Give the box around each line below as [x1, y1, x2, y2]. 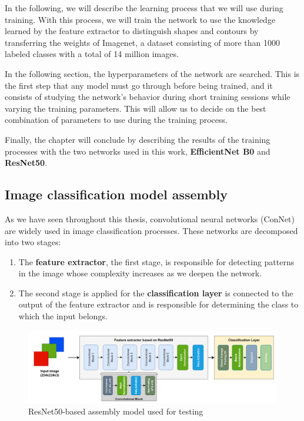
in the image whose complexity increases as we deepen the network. [18, 267, 262, 279]
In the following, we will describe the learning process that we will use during [5, 2, 283, 14]
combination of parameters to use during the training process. [5, 113, 228, 126]
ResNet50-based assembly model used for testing [28, 405, 203, 417]
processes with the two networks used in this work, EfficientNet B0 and [5, 145, 270, 157]
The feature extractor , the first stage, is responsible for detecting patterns [18, 255, 295, 268]
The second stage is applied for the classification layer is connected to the [18, 286, 293, 299]
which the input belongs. [18, 310, 108, 322]
